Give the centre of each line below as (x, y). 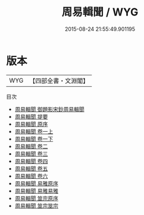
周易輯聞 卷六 (31, 176)
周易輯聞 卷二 (31, 146)
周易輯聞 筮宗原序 (36, 198)
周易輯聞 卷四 (31, 161)
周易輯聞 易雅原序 (36, 183)
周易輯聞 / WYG (100, 12)
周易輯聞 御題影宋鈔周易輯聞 (49, 109)
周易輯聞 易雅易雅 (36, 191)
